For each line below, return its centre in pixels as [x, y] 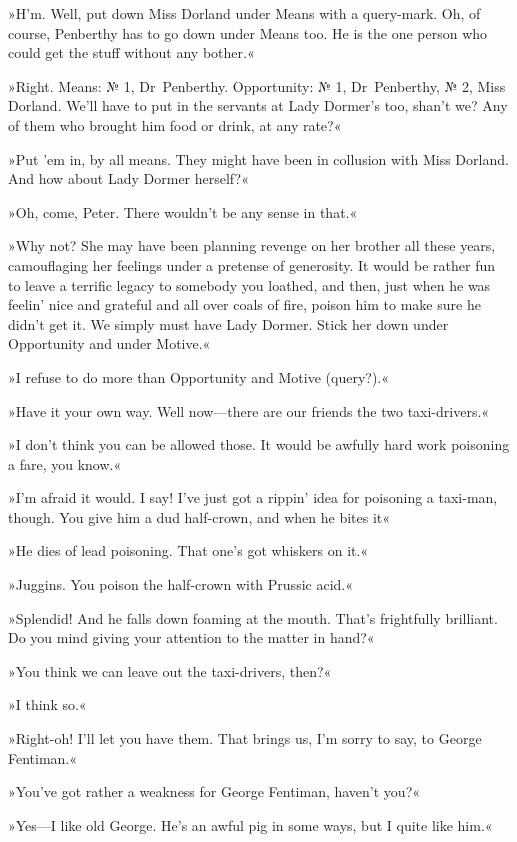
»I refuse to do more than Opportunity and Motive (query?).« [199, 376]
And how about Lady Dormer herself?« [128, 178]
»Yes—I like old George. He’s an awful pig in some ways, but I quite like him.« [250, 824]
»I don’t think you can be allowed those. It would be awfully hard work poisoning [259, 444]
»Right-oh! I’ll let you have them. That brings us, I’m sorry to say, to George [245, 738]
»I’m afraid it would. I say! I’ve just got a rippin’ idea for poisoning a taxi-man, [253, 497]
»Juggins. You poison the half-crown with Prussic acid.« [180, 584]
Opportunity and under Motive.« [109, 343]
